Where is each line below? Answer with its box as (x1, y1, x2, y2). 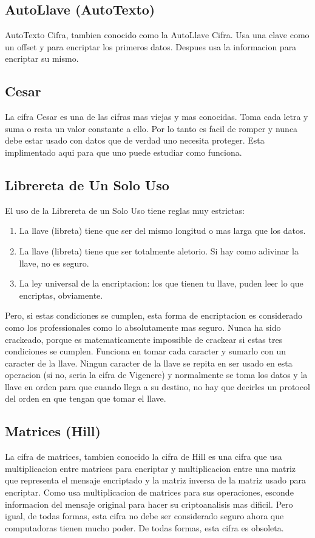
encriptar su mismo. (5, 52, 79, 65)
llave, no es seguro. (19, 256, 89, 269)
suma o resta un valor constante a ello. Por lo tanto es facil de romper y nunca (5, 122, 298, 134)
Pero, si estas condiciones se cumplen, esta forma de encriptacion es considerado (5, 309, 303, 322)
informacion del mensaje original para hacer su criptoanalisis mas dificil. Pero (5, 497, 293, 510)
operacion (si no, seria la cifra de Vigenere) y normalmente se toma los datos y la (5, 368, 308, 381)
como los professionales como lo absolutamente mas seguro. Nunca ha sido (5, 320, 281, 333)
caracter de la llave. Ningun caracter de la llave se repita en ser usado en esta (5, 356, 293, 369)
